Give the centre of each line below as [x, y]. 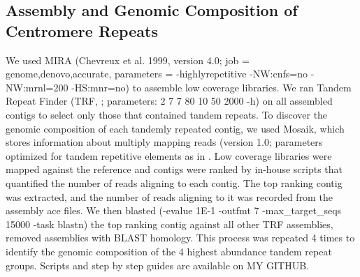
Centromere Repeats [82, 30]
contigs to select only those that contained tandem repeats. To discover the [167, 114]
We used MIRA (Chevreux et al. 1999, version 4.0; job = [128, 60]
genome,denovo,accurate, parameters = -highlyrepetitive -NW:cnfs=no [157, 74]
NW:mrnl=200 [37, 87]
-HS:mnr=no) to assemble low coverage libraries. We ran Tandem [211, 87]
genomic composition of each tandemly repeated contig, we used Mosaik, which [175, 128]
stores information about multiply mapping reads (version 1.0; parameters [164, 142]
